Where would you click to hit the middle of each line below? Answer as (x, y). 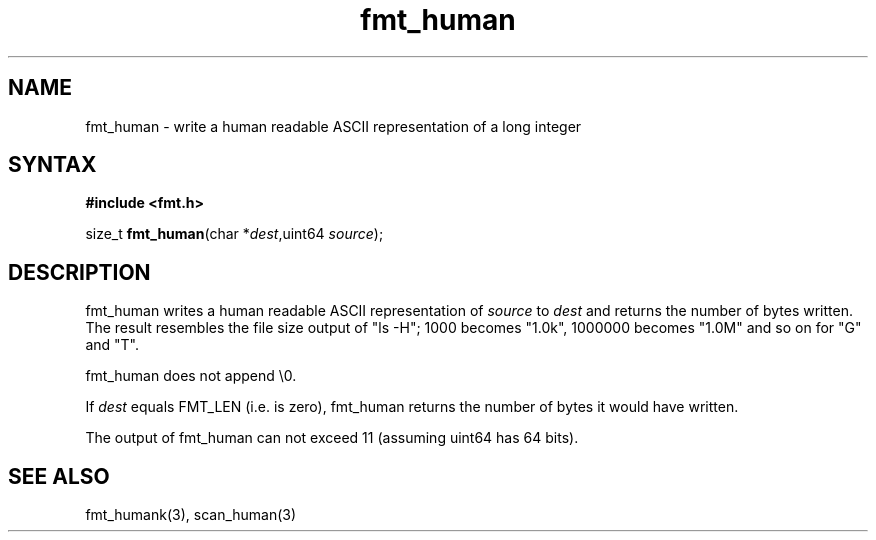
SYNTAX (52, 165)
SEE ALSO (59, 476)
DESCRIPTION (79, 272)
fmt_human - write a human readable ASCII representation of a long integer (333, 126)
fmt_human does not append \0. (191, 376)
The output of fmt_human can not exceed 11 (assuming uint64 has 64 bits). (332, 438)
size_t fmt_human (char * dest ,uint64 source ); (234, 234)
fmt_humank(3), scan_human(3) (191, 515)
